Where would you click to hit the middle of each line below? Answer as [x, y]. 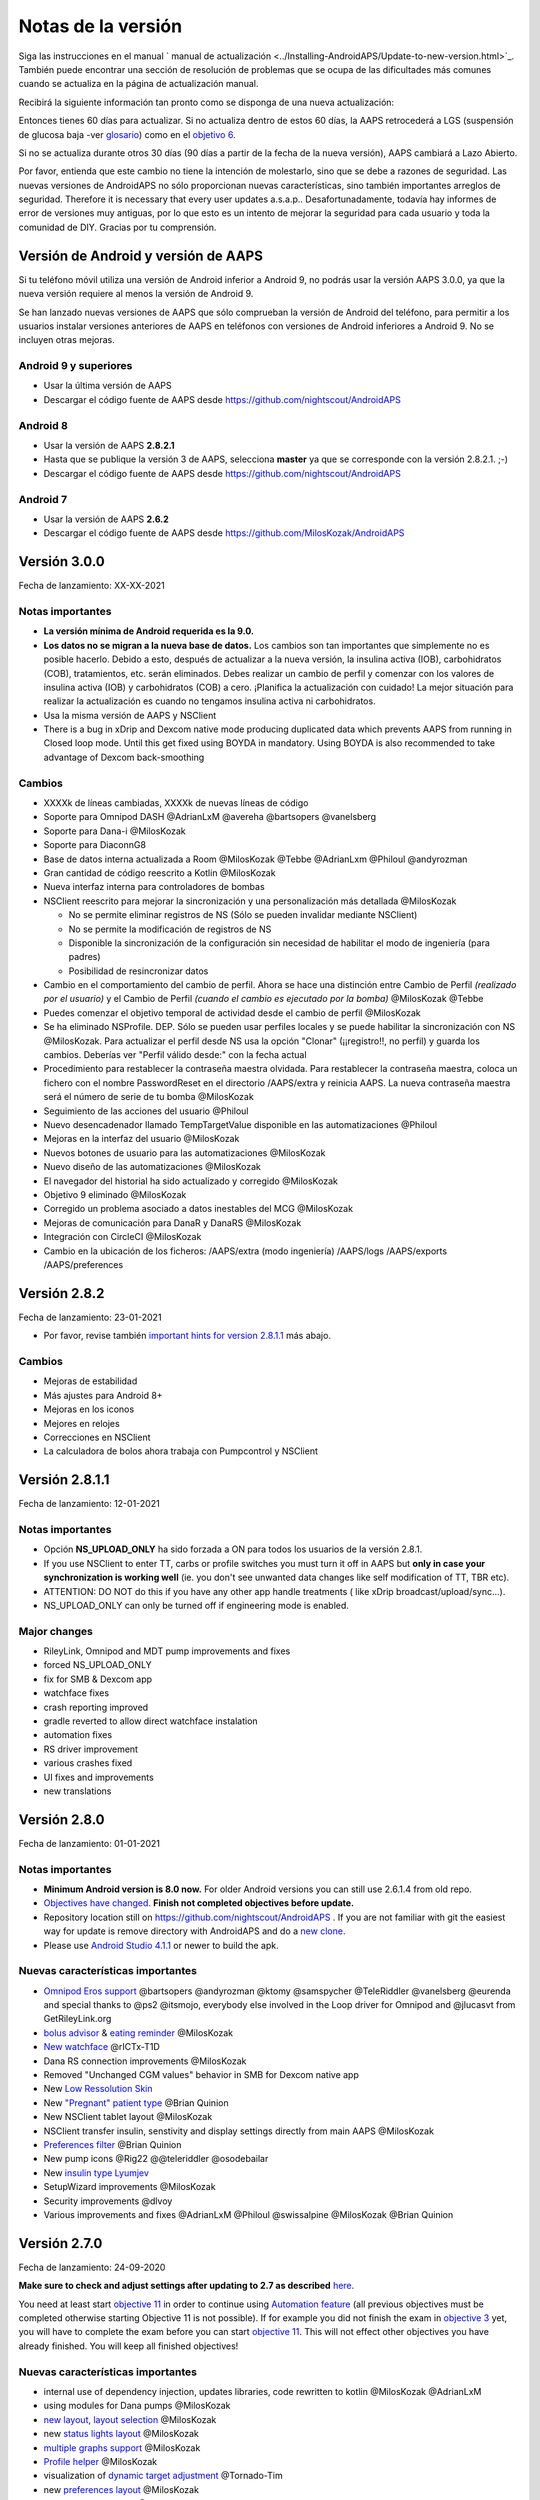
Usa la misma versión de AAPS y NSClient [130, 715]
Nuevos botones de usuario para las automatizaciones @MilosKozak [184, 1152]
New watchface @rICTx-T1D [101, 2047]
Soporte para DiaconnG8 [95, 845]
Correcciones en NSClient [97, 1437]
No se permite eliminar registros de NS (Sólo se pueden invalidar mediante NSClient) [243, 915]
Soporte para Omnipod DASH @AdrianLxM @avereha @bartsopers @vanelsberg [210, 817]
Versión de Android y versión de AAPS [141, 255]
